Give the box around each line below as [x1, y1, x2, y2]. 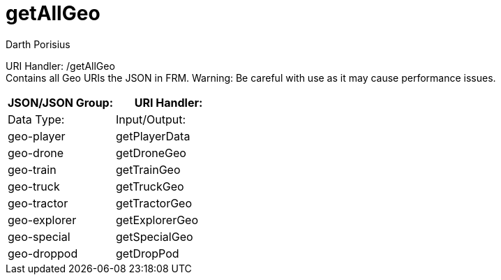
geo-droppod [8, 246, 78, 260]
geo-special [8, 229, 70, 244]
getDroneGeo [116, 145, 186, 160]
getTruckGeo [116, 179, 184, 193]
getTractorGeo [116, 196, 193, 210]
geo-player [8, 128, 66, 143]
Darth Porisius [6, 38, 70, 50]
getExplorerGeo [116, 212, 199, 227]
